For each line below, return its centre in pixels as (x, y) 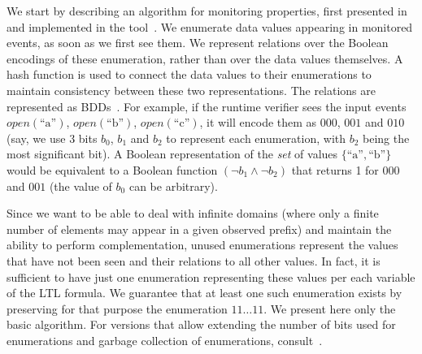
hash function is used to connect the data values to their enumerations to (189, 74)
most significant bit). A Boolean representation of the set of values (172, 154)
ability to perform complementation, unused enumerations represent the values (202, 245)
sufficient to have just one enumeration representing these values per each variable (211, 276)
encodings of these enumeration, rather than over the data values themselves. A (205, 58)
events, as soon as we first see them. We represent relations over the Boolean (198, 43)
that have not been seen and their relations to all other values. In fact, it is (194, 260)
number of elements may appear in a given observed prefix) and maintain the (199, 229)
